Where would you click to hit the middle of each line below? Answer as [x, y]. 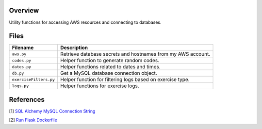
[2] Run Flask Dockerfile [33, 120]
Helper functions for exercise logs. [100, 86]
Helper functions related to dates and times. [111, 67]
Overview [24, 10]
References [27, 99]
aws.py [19, 54]
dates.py [22, 67]
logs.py [20, 86]
